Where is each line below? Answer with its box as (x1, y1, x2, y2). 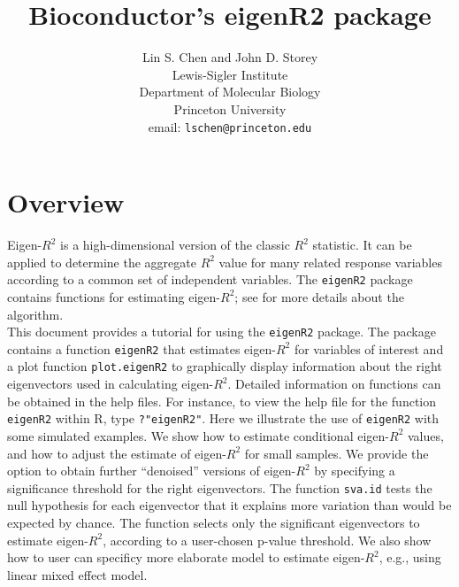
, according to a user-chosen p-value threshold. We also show (103, 530, 432, 549)
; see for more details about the (234, 287, 404, 305)
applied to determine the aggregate (7, 252, 196, 271)
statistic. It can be (312, 236, 412, 254)
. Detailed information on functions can (227, 375, 441, 393)
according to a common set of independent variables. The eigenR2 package (7, 270, 413, 289)
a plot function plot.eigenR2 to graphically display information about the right (7, 357, 442, 375)
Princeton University (173, 99, 287, 118)
